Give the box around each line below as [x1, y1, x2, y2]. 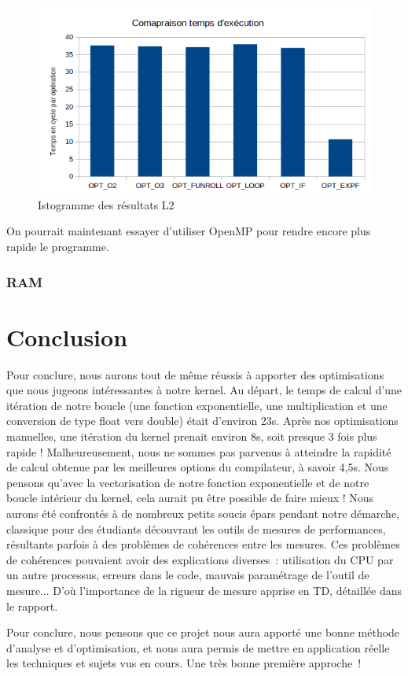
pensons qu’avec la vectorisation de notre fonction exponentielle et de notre [6, 474, 369, 490]
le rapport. [6, 597, 58, 614]
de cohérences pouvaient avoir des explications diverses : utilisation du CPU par [6, 551, 394, 567]
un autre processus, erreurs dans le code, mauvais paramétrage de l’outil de [6, 567, 369, 583]
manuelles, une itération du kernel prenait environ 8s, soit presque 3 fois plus [6, 427, 377, 444]
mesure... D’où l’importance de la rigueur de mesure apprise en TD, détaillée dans [6, 582, 402, 598]
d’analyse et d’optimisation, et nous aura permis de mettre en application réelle [6, 639, 390, 656]
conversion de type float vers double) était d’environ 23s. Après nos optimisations [6, 412, 399, 429]
